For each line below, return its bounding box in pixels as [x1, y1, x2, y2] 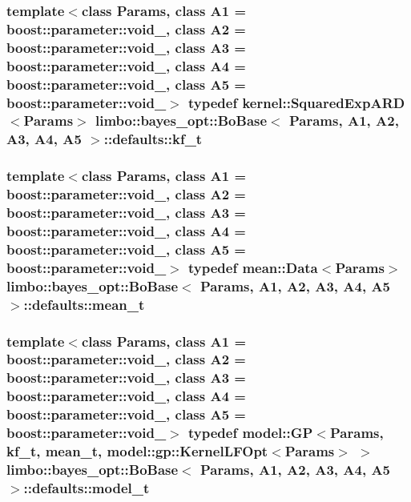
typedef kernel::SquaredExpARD [188, 92, 405, 112]
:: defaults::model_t [23, 477, 150, 497]
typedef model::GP [188, 423, 313, 443]
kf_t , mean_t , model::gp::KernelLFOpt [6, 441, 268, 461]
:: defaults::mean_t [23, 294, 145, 314]
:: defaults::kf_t [103, 129, 203, 149]
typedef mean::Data [188, 257, 318, 277]
